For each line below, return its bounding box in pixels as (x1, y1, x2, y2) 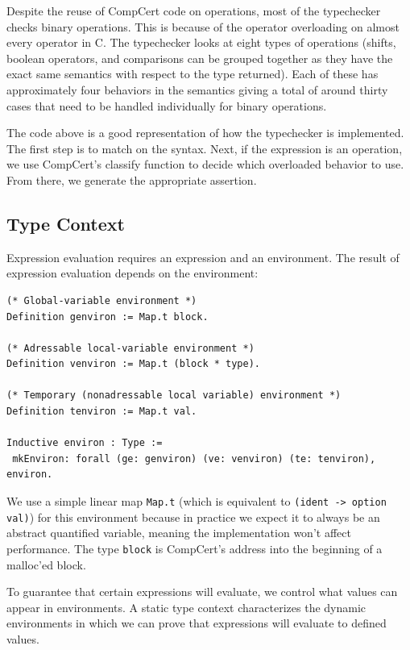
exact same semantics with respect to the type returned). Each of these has (6, 65, 379, 82)
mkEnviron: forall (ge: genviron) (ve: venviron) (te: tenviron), (12, 452, 376, 465)
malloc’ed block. (6, 556, 86, 573)
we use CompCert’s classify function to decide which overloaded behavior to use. (6, 156, 404, 173)
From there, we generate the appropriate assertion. (6, 171, 257, 188)
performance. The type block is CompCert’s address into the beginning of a (6, 540, 383, 556)
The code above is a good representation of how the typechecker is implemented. (6, 124, 404, 141)
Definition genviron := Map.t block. (6, 310, 209, 323)
